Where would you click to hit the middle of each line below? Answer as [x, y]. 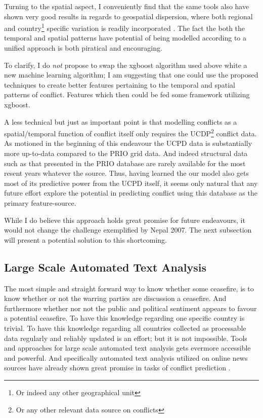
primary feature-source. [40, 203]
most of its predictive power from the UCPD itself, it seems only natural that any [131, 183]
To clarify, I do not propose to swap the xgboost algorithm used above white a [126, 65]
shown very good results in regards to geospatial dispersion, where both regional [128, 16]
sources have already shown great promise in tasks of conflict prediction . [117, 368]
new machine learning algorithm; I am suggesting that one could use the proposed [131, 75]
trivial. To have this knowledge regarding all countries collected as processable [125, 328]
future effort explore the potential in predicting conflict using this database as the [131, 193]
